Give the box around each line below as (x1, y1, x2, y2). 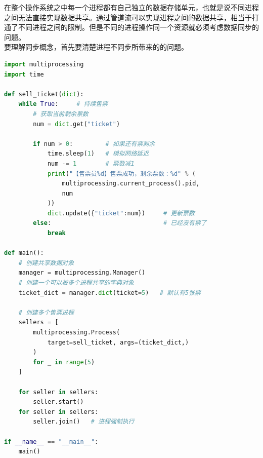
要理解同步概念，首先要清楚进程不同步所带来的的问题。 (4, 42, 188, 52)
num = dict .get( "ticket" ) (33, 120, 120, 128)
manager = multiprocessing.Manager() (18, 269, 146, 277)
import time (4, 70, 44, 78)
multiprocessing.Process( (33, 329, 120, 336)
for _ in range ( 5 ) (33, 358, 95, 366)
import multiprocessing (4, 60, 84, 68)
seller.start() (33, 398, 84, 406)
